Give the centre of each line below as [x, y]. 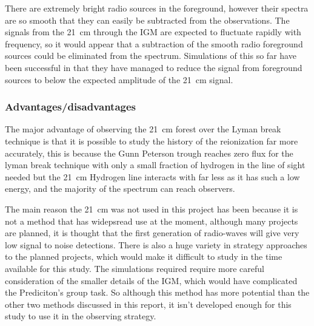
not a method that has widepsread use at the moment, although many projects [152, 221]
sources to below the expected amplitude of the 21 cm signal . [119, 79]
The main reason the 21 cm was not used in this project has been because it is [152, 209]
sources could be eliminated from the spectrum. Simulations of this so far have [151, 56]
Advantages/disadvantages [70, 107]
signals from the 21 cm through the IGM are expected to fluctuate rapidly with [153, 32]
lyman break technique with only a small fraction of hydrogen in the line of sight [155, 165]
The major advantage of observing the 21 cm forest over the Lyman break [143, 129]
